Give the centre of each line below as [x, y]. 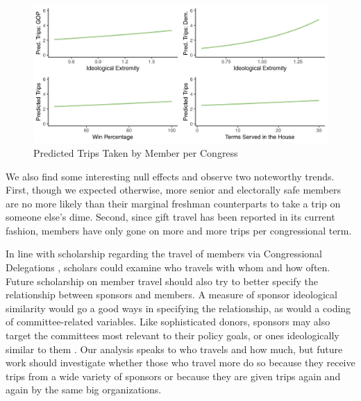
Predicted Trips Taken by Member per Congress [136, 152]
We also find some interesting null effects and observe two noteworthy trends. [170, 176]
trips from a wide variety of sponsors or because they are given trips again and [173, 376]
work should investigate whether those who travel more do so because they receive [180, 362]
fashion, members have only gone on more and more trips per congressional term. [179, 230]
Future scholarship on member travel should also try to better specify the [162, 281]
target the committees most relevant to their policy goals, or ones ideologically [173, 335]
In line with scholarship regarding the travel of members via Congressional [164, 254]
